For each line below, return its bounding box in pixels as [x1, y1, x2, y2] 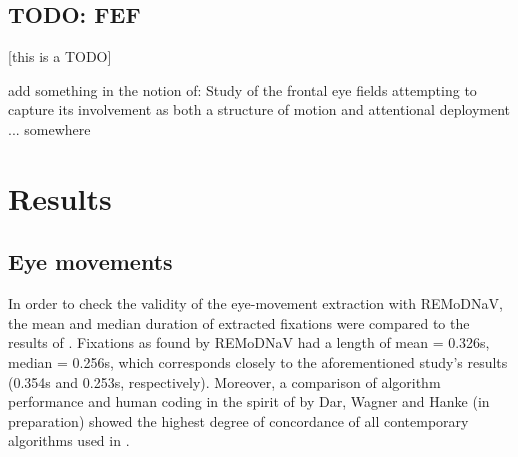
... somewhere [8, 118, 91, 139]
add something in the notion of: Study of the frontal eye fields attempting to [8, 79, 477, 100]
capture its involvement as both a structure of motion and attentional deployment [8, 99, 511, 120]
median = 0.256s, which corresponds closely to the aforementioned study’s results [8, 351, 508, 372]
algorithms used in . [8, 430, 130, 451]
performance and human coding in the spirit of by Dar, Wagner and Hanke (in [8, 391, 490, 412]
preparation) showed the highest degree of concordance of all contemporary [8, 410, 469, 431]
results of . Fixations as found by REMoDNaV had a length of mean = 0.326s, [8, 332, 490, 353]
